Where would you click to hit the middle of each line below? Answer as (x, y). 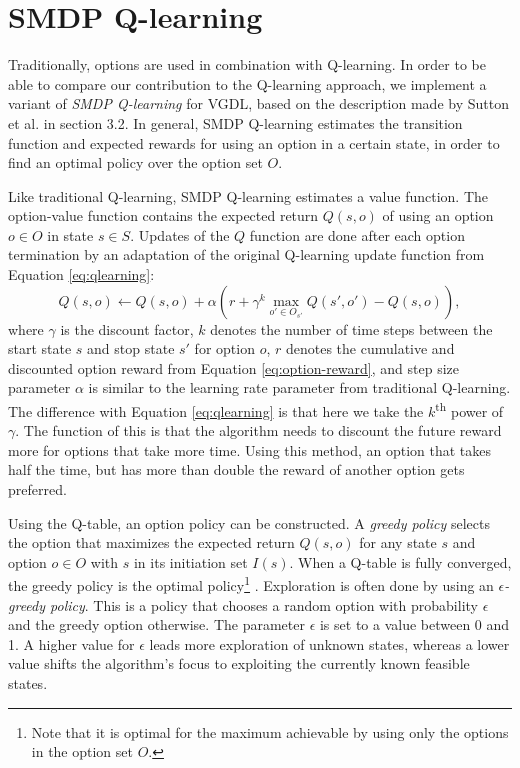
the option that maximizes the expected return (151, 542)
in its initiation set (190, 561)
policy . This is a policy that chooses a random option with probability (264, 604)
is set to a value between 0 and (414, 624)
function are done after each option (357, 234)
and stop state (131, 348)
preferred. (37, 489)
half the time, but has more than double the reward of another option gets (236, 469)
